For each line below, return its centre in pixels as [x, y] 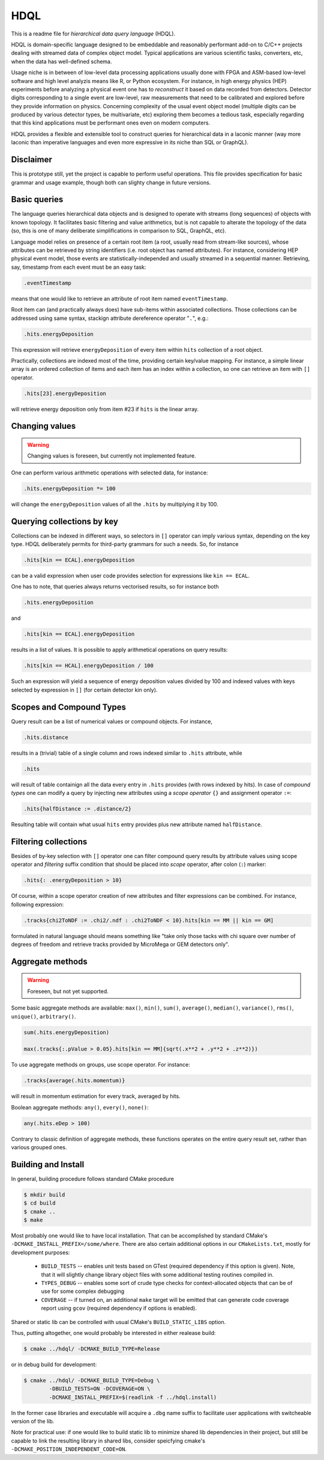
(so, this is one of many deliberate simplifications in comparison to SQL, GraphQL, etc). [118, 231]
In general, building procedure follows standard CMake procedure [92, 1179]
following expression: [37, 904]
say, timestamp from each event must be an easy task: [79, 267]
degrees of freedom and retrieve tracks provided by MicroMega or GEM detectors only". [120, 944]
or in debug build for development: [54, 1364]
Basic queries [37, 199]
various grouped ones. [39, 1147]
